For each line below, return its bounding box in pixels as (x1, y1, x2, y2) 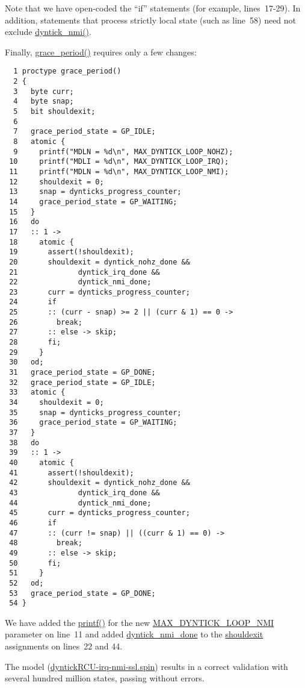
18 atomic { (9, 237, 74, 246)
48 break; (9, 539, 82, 548)
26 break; (9, 317, 82, 327)
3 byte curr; (13, 87, 74, 96)
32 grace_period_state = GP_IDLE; (9, 378, 156, 387)
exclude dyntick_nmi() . (5, 25, 91, 38)
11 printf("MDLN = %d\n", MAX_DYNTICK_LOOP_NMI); (9, 167, 229, 176)
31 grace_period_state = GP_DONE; (9, 368, 156, 377)
